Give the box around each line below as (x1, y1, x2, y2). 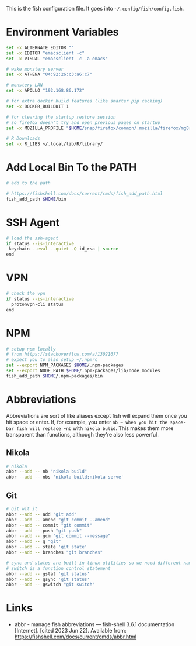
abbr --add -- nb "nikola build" (6, 469, 87, 475)
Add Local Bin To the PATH (6, 161, 137, 174)
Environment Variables (6, 26, 119, 39)
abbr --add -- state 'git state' (6, 544, 87, 550)
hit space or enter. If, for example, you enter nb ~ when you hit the (6, 418, 168, 425)
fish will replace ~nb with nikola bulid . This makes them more (16, 424, 174, 432)
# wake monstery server (6, 66, 64, 72)
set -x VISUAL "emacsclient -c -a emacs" (6, 56, 108, 61)
